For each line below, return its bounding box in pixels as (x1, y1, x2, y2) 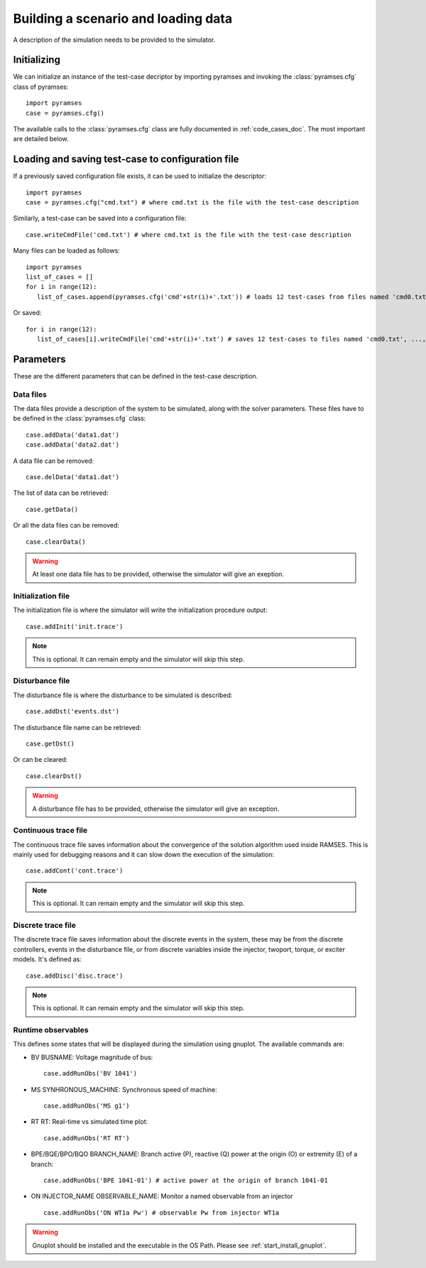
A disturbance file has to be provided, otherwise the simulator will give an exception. (32, 804, 280, 813)
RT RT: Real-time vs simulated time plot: (31, 1117, 148, 1126)
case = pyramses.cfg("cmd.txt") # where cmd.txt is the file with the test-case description (26, 199, 359, 207)
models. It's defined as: (13, 955, 82, 963)
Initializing (13, 54, 60, 66)
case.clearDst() (26, 772, 82, 780)
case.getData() (26, 505, 79, 513)
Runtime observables (13, 1025, 89, 1035)
